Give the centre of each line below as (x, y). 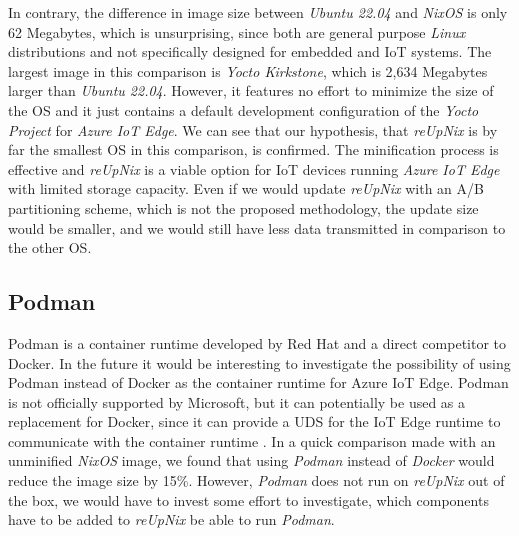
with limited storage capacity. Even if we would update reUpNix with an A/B (246, 188)
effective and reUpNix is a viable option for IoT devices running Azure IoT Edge (254, 168)
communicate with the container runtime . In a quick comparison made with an (252, 440)
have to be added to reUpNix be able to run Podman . (171, 519)
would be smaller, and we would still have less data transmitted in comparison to (257, 227)
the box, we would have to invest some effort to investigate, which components (248, 499)
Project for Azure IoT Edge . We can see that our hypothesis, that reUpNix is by (253, 129)
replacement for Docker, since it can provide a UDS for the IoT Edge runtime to (254, 421)
